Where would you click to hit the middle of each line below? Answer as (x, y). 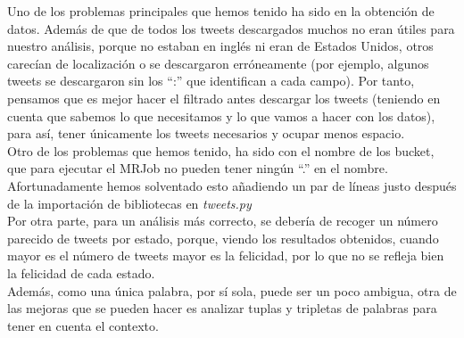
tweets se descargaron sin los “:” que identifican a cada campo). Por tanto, (211, 81)
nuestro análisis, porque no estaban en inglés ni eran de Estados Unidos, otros (220, 46)
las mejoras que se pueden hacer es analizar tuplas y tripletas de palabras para (222, 308)
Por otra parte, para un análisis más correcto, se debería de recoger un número (223, 221)
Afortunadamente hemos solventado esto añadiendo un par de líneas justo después (232, 185)
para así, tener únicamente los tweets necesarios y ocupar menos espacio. (206, 133)
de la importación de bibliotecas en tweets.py (129, 203)
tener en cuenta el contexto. (83, 325)
